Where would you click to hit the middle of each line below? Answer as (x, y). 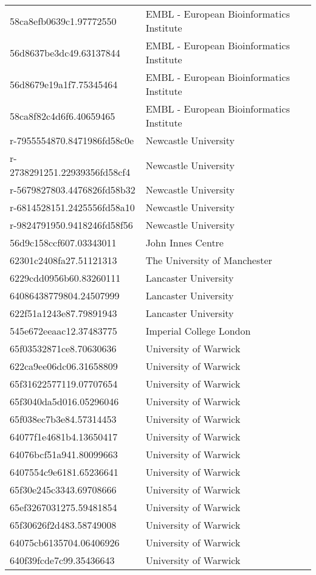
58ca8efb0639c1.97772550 (63, 21)
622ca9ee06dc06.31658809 (64, 366)
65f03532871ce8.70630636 (63, 348)
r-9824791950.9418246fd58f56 (71, 225)
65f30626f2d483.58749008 (63, 525)
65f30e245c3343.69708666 (63, 490)
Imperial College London (198, 331)
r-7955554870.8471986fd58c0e (72, 140)
